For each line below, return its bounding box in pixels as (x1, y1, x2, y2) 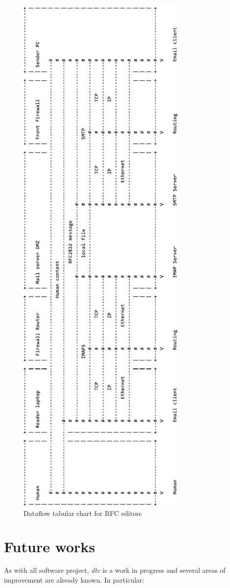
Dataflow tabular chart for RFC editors (23, 508, 142, 518)
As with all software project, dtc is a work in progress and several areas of (4, 565, 226, 575)
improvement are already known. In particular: (4, 574, 144, 585)
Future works (4, 537, 95, 557)
